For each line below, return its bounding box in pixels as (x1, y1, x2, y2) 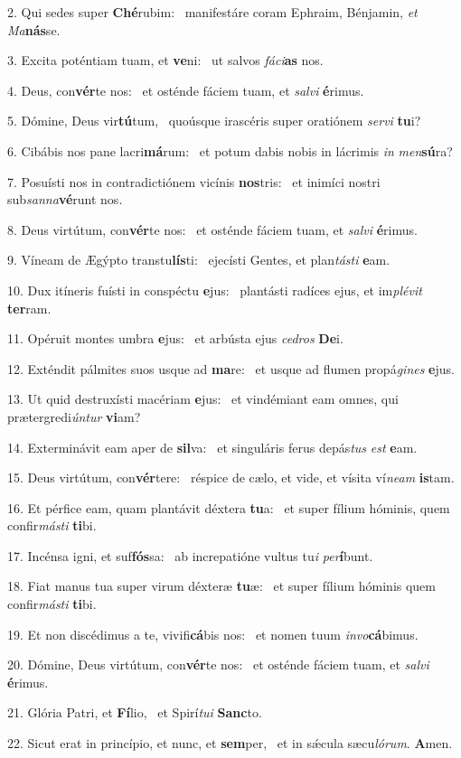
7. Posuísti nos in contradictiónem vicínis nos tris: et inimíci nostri (7, 172, 381, 191)
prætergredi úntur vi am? (7, 407, 141, 426)
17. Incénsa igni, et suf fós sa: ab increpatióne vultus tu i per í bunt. (7, 546, 373, 565)
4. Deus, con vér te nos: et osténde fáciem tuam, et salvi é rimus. (7, 80, 364, 99)
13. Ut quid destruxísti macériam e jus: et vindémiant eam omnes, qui (7, 389, 399, 408)
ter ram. (7, 298, 52, 317)
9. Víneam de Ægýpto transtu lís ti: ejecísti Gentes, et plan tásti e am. (7, 250, 390, 269)
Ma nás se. (7, 20, 61, 39)
